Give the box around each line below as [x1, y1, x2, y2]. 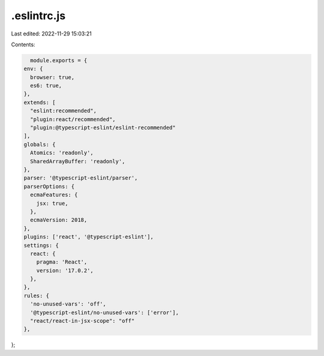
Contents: [11, 41, 35, 48]
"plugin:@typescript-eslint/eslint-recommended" [30, 124, 176, 131]
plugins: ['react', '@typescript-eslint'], [23, 234, 154, 240]
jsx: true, [36, 200, 68, 207]
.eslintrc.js [11, 9, 66, 22]
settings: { [23, 242, 59, 249]
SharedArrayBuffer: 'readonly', [30, 158, 125, 164]
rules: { [23, 292, 50, 299]
